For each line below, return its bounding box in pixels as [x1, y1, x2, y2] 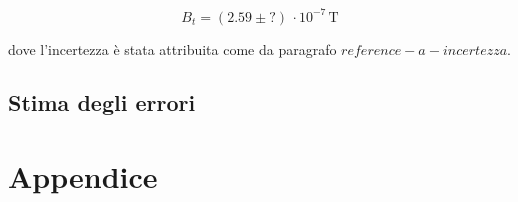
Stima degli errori [8, 87, 196, 118]
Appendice [8, 156, 158, 197]
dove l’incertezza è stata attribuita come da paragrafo [8, 38, 337, 59]
